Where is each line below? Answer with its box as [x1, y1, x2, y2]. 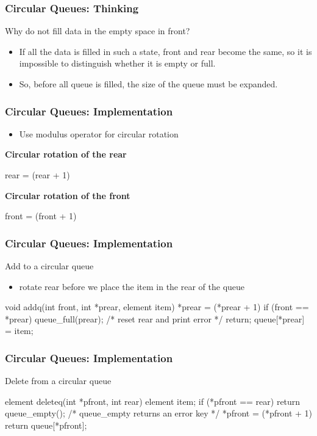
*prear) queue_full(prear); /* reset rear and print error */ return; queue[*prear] [5, 312, 305, 325]
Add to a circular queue [5, 260, 94, 272]
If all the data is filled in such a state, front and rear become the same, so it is [19, 45, 312, 57]
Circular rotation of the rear [5, 148, 127, 161]
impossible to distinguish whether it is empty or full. [19, 57, 216, 70]
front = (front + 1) [5, 209, 77, 222]
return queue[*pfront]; [5, 418, 87, 431]
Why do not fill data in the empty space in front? [5, 24, 190, 37]
